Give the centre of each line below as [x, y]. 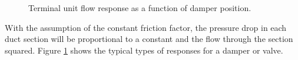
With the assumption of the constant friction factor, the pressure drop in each [146, 27]
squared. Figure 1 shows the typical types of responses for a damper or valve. [144, 50]
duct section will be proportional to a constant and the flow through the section [149, 39]
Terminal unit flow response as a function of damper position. [140, 8]
